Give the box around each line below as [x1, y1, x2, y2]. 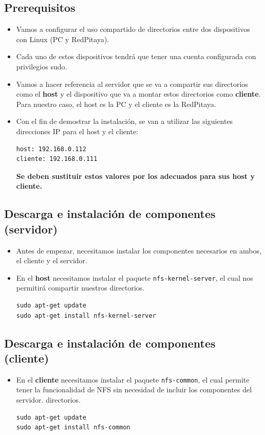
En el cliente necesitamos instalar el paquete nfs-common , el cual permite [16, 374, 250, 385]
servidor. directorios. [16, 394, 81, 405]
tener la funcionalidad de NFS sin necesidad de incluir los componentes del [16, 384, 252, 395]
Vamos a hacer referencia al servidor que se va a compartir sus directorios [16, 78, 248, 89]
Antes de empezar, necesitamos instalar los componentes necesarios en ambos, [16, 245, 261, 256]
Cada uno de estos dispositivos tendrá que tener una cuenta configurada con [16, 51, 256, 62]
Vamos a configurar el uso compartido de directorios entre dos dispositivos [16, 24, 250, 34]
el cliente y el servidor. [16, 255, 87, 266]
